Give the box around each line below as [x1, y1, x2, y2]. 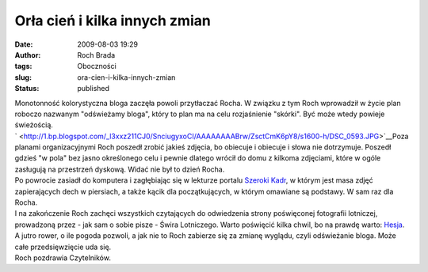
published [77, 84, 110, 93]
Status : [14, 84, 40, 93]
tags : [14, 62, 32, 71]
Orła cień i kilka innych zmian [14, 12, 212, 29]
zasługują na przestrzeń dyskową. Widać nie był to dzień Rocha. [14, 164, 225, 174]
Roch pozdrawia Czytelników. [14, 253, 111, 263]
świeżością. [14, 120, 53, 130]
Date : [14, 40, 33, 49]
